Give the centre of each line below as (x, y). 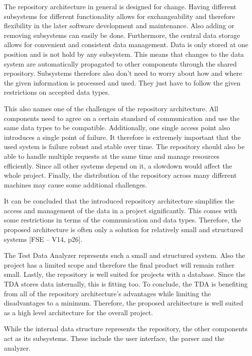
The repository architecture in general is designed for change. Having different (120, 6)
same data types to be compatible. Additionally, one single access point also (117, 127)
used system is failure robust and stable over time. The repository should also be (124, 146)
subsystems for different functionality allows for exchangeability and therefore (120, 16)
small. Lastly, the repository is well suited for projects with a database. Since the (125, 274)
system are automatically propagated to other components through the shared (120, 63)
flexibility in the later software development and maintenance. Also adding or (119, 25)
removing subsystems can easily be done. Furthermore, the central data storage (122, 35)
